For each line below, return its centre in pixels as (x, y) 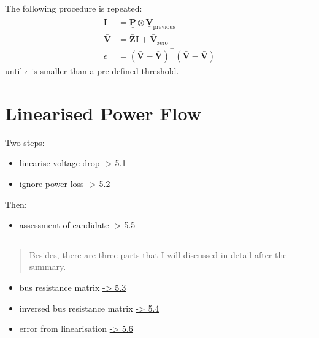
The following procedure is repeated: (74, 8)
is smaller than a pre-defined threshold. (105, 71)
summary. (48, 267)
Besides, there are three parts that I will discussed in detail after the (158, 254)
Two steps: (25, 142)
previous (164, 27)
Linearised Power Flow (103, 113)
